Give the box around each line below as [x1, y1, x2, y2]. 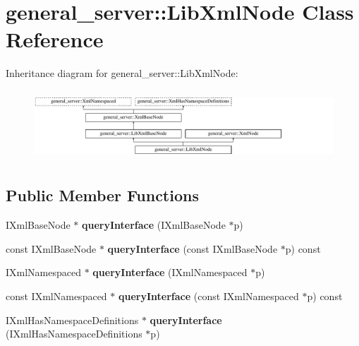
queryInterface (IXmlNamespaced [92, 265, 248, 280]
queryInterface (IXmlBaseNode [81, 217, 226, 232]
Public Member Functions [6, 184, 199, 206]
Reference [6, 25, 104, 54]
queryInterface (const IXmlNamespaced [118, 288, 299, 303]
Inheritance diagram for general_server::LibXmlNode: [6, 66, 238, 80]
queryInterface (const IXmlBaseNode [107, 241, 278, 256]
